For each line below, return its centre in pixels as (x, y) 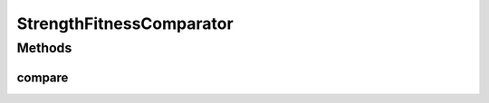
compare (43, 77)
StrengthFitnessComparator (125, 23)
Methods (44, 48)
